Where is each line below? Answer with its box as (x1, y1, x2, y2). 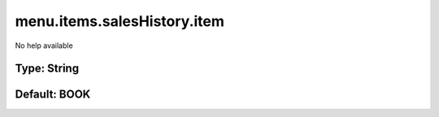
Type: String (15, 62, 80, 76)
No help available (15, 41, 73, 50)
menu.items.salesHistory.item (15, 12, 225, 30)
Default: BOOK (15, 88, 91, 102)
